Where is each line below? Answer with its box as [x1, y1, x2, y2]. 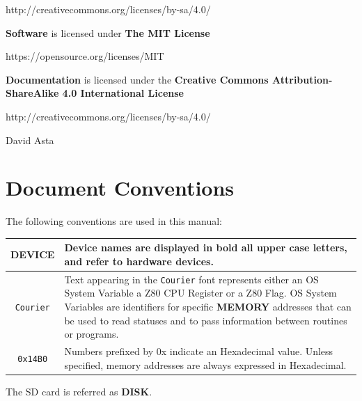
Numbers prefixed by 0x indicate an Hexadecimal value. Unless [64, 344, 333, 359]
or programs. [64, 327, 119, 341]
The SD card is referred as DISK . [6, 384, 152, 398]
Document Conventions [6, 173, 235, 202]
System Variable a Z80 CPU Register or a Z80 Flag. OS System [64, 285, 337, 300]
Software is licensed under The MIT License [6, 25, 210, 40]
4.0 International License [62, 86, 184, 100]
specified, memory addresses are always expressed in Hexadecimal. [64, 357, 347, 372]
